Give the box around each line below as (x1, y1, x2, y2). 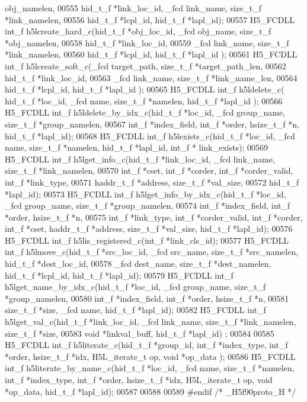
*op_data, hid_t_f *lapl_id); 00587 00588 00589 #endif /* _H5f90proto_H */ (5, 385, 296, 397)
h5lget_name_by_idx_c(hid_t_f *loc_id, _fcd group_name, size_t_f (5, 280, 266, 293)
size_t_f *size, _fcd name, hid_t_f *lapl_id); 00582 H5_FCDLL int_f (5, 304, 266, 316)
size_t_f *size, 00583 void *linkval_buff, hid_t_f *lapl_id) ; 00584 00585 (5, 327, 274, 339)
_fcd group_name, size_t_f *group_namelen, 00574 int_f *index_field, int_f (5, 199, 290, 212)
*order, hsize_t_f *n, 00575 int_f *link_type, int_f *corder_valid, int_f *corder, (5, 210, 303, 223)
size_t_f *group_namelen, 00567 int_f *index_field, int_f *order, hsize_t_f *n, (5, 117, 299, 130)
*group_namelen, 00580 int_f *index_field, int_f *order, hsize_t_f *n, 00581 (5, 292, 289, 304)
